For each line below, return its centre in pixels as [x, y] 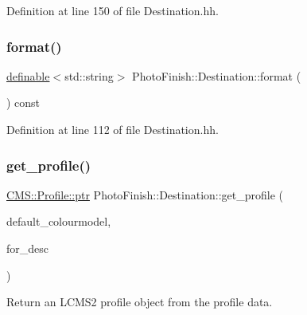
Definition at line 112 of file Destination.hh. [113, 129]
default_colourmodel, [59, 221]
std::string [89, 75]
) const [23, 102]
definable [28, 75]
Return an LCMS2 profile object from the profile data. [140, 302]
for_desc [28, 248]
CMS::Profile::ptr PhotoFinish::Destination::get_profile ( [145, 194]
